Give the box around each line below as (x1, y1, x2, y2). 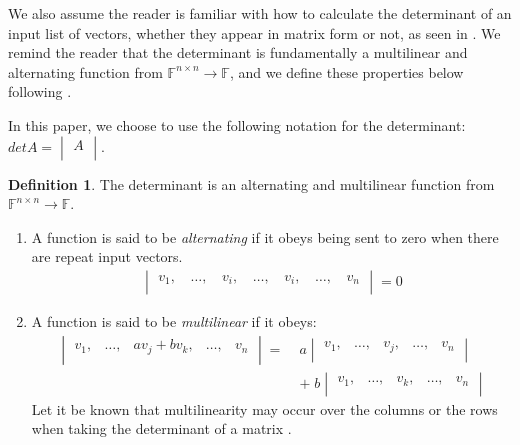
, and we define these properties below (229, 61, 464, 82)
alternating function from (8, 61, 163, 82)
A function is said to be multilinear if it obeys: (31, 310, 317, 331)
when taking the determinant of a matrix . (31, 418, 292, 439)
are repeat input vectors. (31, 246, 183, 267)
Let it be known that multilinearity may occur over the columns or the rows (31, 398, 498, 419)
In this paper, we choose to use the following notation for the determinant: (8, 114, 466, 135)
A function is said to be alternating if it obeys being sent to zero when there (31, 226, 499, 247)
